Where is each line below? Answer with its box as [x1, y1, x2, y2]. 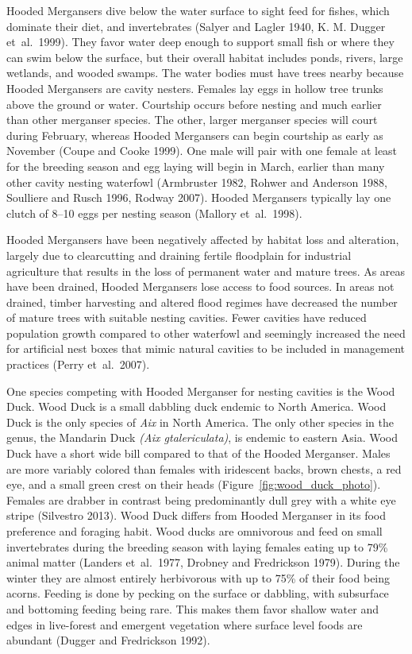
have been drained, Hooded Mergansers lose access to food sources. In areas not [6, 278, 395, 295]
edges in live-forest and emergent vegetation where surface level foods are [6, 616, 363, 633]
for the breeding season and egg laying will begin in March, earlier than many [6, 157, 385, 174]
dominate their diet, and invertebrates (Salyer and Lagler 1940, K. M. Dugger [6, 17, 386, 34]
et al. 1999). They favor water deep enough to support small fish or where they [6, 33, 395, 50]
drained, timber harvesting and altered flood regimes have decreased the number [6, 293, 398, 310]
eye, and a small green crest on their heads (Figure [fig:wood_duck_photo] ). [6, 476, 381, 493]
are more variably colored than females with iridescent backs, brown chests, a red [6, 460, 402, 477]
